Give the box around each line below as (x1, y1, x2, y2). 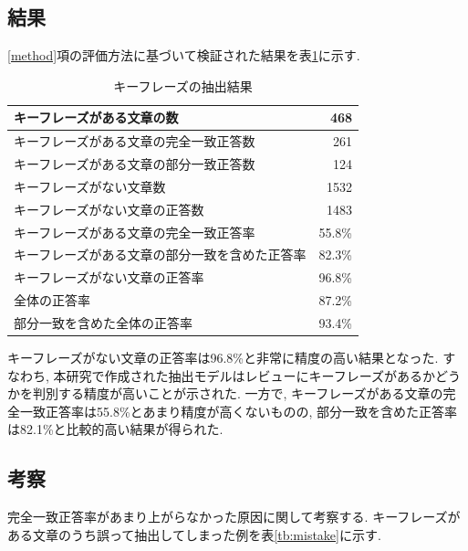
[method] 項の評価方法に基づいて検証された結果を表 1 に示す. (7, 46, 360, 65)
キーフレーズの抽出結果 (113, 76, 253, 95)
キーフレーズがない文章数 (14, 176, 166, 196)
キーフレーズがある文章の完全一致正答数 (14, 132, 255, 151)
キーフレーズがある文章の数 (14, 108, 179, 127)
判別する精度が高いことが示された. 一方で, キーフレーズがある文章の (32, 384, 443, 403)
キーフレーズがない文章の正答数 (14, 199, 204, 218)
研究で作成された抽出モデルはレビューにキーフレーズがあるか (66, 366, 436, 385)
